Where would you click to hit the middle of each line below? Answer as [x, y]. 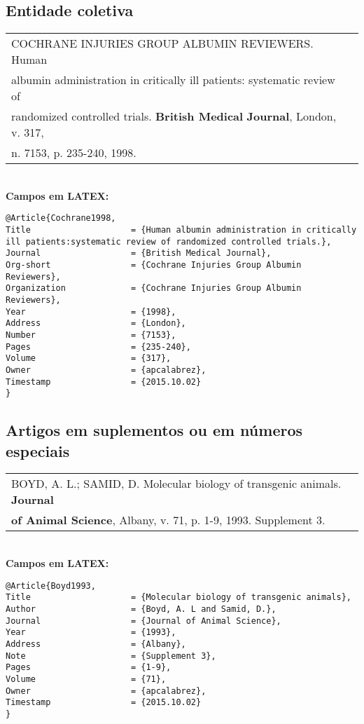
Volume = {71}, [86, 679]
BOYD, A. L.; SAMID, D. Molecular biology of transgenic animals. [176, 484]
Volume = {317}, [89, 358]
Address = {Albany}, [96, 644]
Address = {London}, [96, 323]
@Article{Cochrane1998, [61, 218]
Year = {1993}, [91, 633]
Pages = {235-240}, [98, 347]
